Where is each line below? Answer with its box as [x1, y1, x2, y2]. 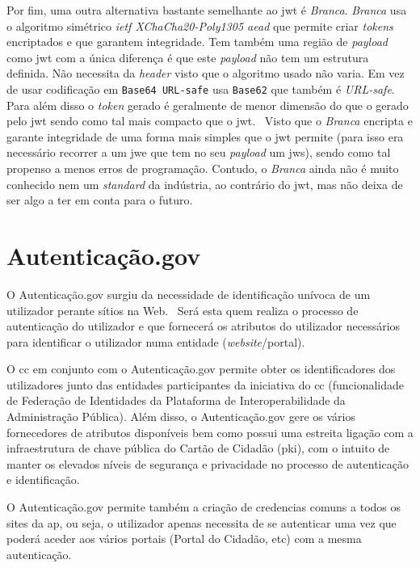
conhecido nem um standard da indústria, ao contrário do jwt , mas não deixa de [6, 175, 403, 192]
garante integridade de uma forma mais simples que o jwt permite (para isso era [6, 128, 404, 145]
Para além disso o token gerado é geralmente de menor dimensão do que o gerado [6, 96, 409, 113]
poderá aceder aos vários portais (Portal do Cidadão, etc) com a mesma [6, 530, 362, 547]
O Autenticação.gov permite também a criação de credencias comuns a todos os [6, 499, 401, 515]
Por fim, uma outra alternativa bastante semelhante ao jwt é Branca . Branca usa [6, 2, 407, 18]
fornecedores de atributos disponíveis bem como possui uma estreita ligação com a [6, 423, 414, 440]
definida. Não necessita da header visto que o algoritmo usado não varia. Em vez [6, 65, 405, 82]
